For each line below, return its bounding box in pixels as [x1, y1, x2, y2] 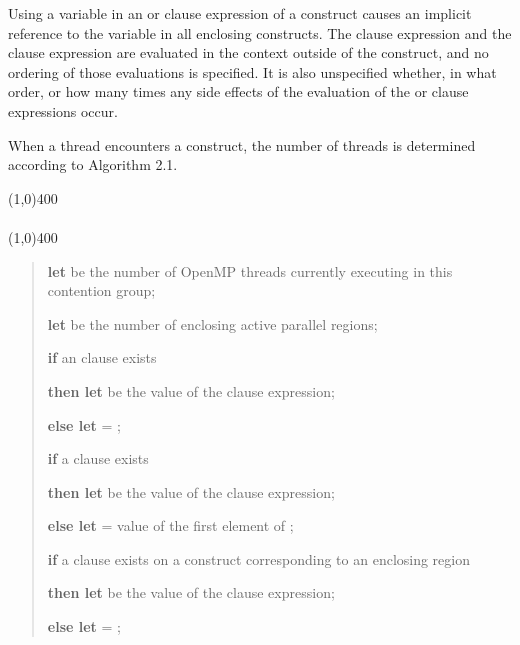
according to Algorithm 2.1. [8, 154, 178, 175]
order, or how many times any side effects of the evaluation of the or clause [8, 81, 469, 102]
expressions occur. [8, 100, 118, 121]
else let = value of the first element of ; [47, 515, 294, 536]
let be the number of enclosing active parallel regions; [47, 313, 378, 334]
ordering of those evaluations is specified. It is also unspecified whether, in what [8, 61, 497, 82]
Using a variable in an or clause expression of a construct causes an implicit [8, 3, 472, 23]
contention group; [47, 280, 156, 301]
